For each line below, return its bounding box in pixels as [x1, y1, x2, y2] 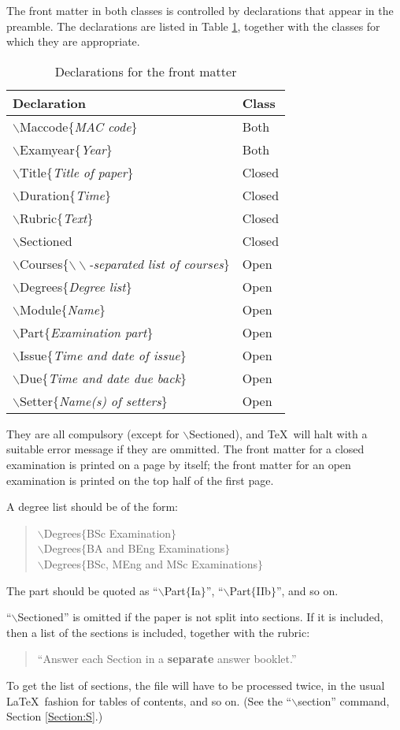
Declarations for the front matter [54, 61, 237, 80]
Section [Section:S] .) [6, 708, 103, 724]
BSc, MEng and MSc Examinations [87, 555, 258, 572]
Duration [20, 185, 70, 204]
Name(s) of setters [58, 391, 161, 410]
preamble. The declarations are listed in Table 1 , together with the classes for [6, 17, 380, 34]
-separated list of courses [88, 254, 224, 273]
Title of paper [52, 162, 128, 181]
